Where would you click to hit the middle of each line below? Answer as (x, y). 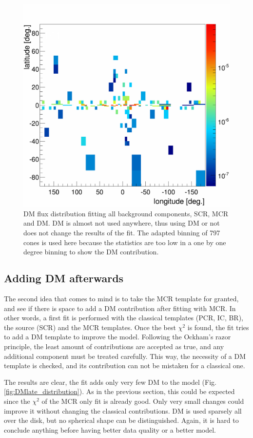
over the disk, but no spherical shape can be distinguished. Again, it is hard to (121, 420)
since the (17, 401)
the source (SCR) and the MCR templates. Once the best (90, 327)
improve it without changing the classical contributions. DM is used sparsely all (123, 410)
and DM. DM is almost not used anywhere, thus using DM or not (122, 223)
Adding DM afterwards (64, 278)
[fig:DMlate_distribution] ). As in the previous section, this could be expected (119, 391)
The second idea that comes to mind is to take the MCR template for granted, (121, 299)
